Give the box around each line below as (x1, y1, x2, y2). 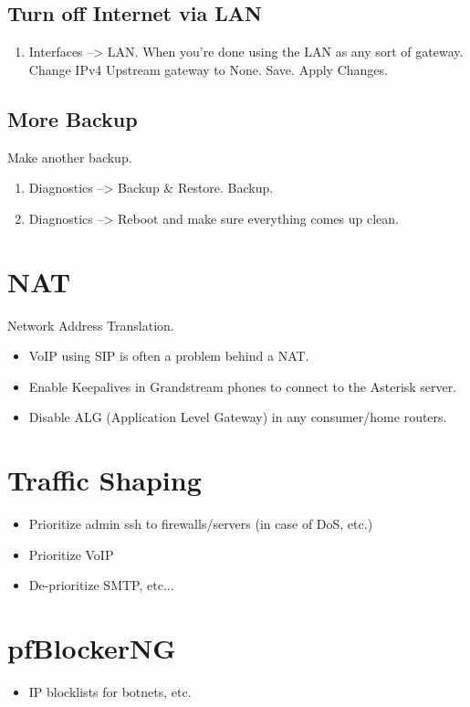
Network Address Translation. (7, 315, 174, 334)
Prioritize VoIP (28, 544, 114, 564)
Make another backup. (7, 147, 132, 166)
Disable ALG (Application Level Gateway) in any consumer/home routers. (28, 407, 447, 427)
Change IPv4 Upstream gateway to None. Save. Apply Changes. (28, 59, 388, 79)
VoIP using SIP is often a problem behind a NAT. (28, 346, 309, 365)
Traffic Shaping (7, 461, 202, 499)
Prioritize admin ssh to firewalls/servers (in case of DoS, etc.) (28, 514, 373, 533)
